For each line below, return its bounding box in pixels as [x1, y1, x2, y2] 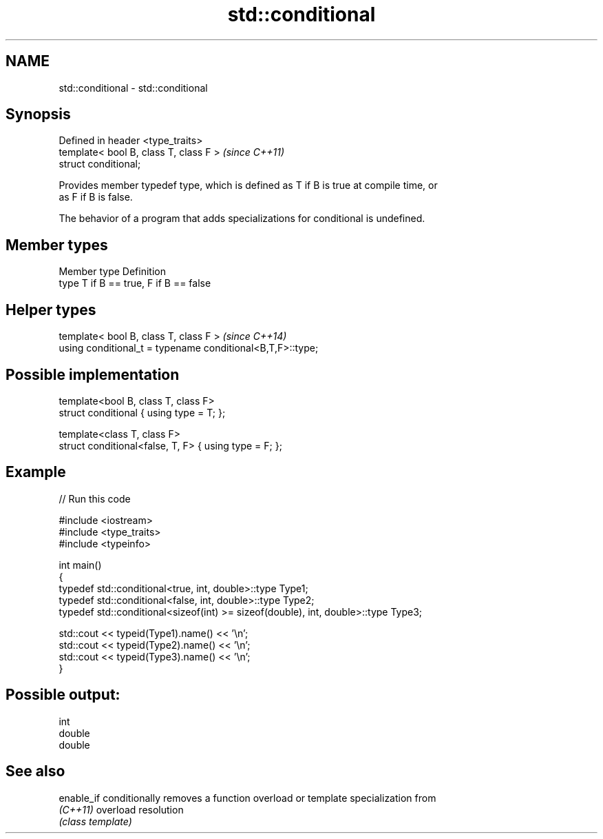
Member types [6, 236, 108, 254]
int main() [59, 558, 102, 571]
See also [6, 762, 65, 780]
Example [6, 463, 66, 481]
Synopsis [6, 105, 71, 123]
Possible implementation [6, 365, 180, 383]
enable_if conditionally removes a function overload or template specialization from [59, 791, 436, 804]
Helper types [6, 301, 96, 319]
